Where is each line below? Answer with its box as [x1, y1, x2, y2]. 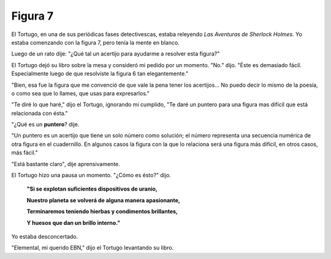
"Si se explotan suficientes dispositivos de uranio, [26, 185, 158, 192]
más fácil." [11, 149, 38, 156]
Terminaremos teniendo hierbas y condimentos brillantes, [26, 208, 178, 215]
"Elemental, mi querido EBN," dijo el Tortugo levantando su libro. [11, 244, 174, 252]
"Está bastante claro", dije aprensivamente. [11, 160, 121, 167]
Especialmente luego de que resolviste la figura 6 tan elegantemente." [11, 70, 189, 78]
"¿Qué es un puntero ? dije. [11, 121, 80, 128]
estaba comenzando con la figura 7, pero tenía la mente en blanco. [11, 38, 180, 46]
